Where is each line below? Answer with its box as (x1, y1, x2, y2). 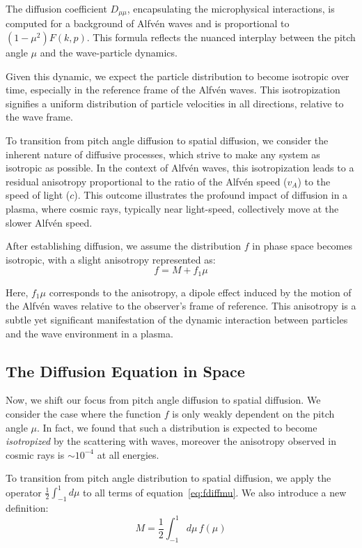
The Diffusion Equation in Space (6, 360, 245, 381)
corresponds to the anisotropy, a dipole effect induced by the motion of (49, 284, 352, 299)
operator (6, 485, 42, 499)
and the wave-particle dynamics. (40, 45, 178, 60)
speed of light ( (6, 188, 70, 202)
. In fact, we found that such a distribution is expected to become (37, 420, 317, 434)
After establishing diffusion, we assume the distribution (6, 238, 242, 253)
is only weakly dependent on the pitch (172, 406, 335, 420)
